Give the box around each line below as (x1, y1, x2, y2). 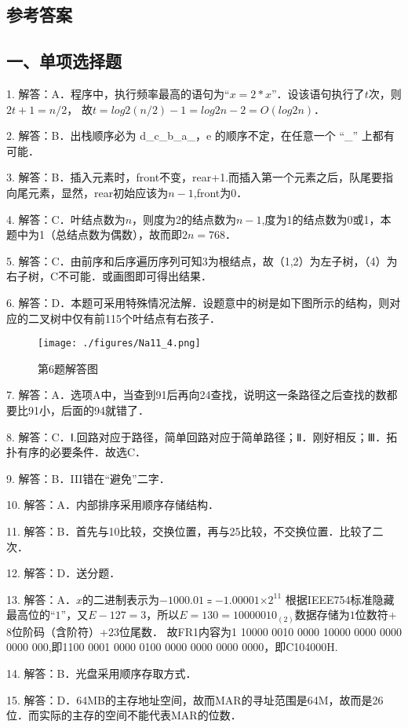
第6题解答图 (38, 360, 98, 376)
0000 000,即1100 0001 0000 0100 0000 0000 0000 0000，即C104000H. (6, 638, 338, 655)
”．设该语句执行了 (271, 85, 365, 101)
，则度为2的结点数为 (132, 210, 237, 227)
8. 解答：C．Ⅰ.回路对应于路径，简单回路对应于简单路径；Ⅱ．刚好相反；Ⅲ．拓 (6, 428, 398, 444)
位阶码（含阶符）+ (12, 623, 108, 639)
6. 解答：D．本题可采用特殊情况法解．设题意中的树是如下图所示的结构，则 (6, 294, 390, 310)
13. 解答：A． (6, 591, 77, 607)
